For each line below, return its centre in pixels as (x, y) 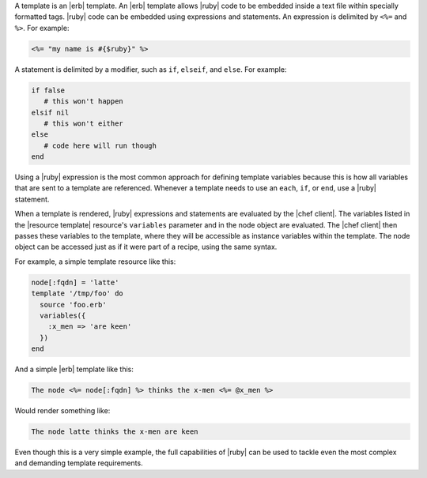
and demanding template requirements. (79, 463)
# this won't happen (84, 102)
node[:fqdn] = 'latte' (75, 282)
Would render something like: (62, 411)
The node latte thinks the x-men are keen (115, 432)
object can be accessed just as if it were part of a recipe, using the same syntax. (146, 247)
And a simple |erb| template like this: (74, 369)
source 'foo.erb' (73, 305)
